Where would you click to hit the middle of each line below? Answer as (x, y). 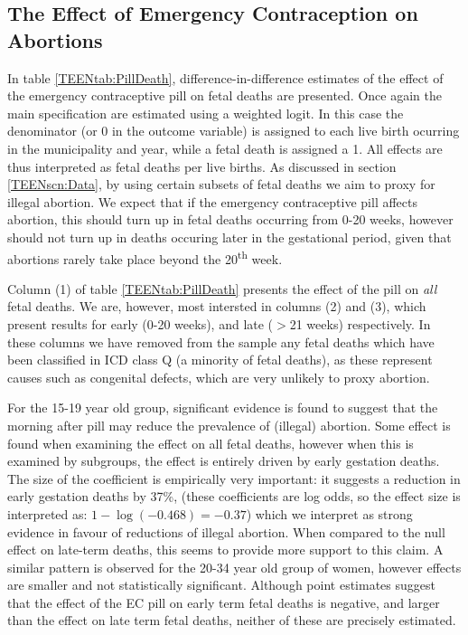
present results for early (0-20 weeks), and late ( (140, 323)
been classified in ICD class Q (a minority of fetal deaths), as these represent (220, 360)
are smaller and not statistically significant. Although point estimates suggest (221, 585)
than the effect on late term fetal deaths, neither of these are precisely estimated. (232, 620)
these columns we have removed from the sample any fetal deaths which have (221, 341)
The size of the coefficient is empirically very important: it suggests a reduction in (234, 478)
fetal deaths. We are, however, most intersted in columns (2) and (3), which (217, 306)
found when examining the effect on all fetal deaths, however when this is (211, 443)
